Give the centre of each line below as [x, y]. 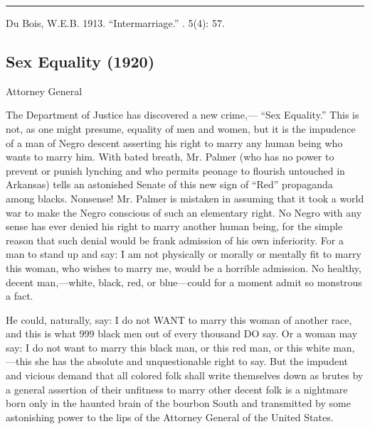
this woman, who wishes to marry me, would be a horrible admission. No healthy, [184, 267]
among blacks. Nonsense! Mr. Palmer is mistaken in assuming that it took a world [185, 198]
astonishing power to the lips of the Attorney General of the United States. [170, 417]
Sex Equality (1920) [80, 61]
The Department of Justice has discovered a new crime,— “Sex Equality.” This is [183, 115]
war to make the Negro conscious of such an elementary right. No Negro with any [184, 212]
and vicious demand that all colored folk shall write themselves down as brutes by [185, 375]
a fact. [20, 296]
